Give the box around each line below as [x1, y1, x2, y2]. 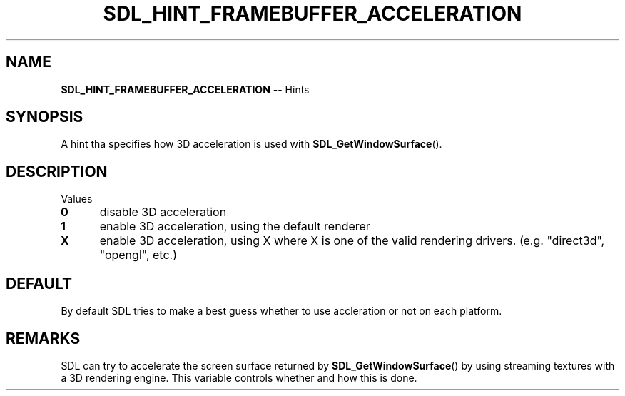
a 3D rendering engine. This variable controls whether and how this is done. [61, 371, 417, 384]
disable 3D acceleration [99, 205, 227, 220]
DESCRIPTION [6, 162, 108, 181]
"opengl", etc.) [99, 248, 177, 263]
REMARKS [6, 329, 81, 347]
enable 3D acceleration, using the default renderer [99, 219, 370, 234]
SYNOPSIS [6, 108, 83, 126]
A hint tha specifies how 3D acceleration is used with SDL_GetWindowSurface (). [61, 138, 442, 151]
